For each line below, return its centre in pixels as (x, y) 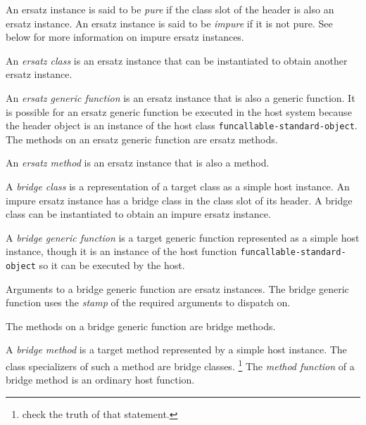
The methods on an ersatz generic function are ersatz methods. (142, 139)
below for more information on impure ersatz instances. (125, 37)
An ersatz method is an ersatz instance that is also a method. (138, 163)
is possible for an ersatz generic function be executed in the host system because (179, 111)
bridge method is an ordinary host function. (100, 380)
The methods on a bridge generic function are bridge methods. (141, 326)
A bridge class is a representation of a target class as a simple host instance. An (178, 186)
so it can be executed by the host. (112, 265)
